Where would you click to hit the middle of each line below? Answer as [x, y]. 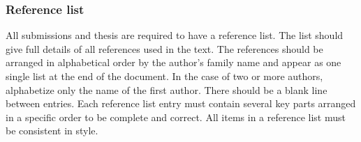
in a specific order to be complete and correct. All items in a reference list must [176, 117]
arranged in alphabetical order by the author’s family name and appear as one [174, 62]
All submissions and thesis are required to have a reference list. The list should [175, 35]
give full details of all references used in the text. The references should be [164, 48]
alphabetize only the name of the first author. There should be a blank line [167, 89]
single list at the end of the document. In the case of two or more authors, [164, 76]
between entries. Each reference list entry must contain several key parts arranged [181, 103]
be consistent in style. [52, 131]
